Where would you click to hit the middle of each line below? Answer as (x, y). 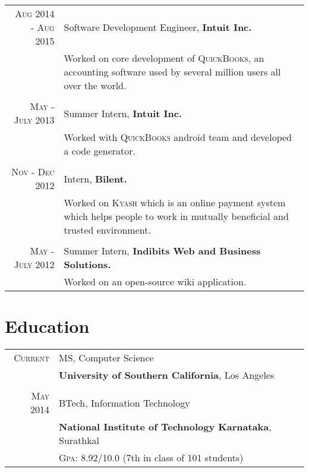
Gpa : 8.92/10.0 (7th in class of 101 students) (151, 458)
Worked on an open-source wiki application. (155, 281)
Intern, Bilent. (95, 178)
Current (31, 358)
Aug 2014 (35, 13)
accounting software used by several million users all (172, 72)
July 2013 (34, 120)
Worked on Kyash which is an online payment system (175, 202)
